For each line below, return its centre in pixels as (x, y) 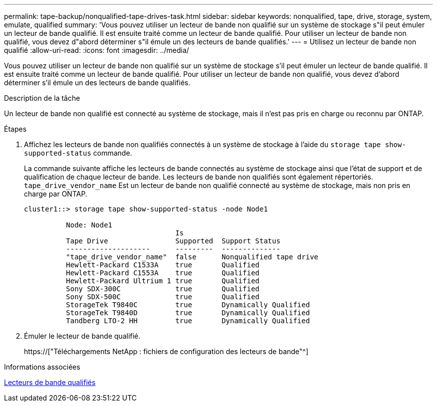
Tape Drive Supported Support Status (173, 241)
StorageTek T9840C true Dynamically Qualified (188, 305)
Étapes (15, 129)
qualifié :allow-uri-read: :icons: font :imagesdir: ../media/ (97, 50)
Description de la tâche (42, 98)
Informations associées (42, 367)
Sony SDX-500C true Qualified (163, 297)
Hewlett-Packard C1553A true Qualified (163, 273)
